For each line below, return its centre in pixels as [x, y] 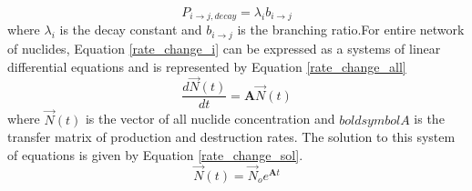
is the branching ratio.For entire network [351, 30]
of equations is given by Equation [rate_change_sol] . [155, 154]
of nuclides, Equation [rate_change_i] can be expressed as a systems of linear [224, 48]
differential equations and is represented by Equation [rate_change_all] [207, 66]
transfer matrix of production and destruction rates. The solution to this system [231, 137]
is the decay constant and [131, 30]
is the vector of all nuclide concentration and [210, 119]
